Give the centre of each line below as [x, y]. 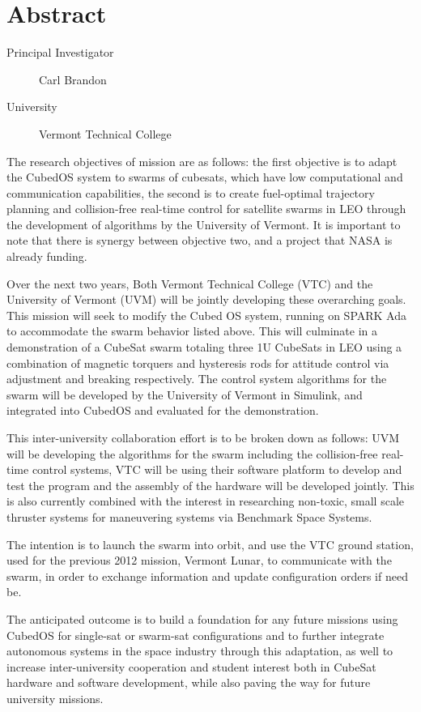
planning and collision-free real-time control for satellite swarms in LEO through [206, 209]
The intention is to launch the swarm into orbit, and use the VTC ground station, [210, 544]
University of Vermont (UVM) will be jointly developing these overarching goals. [206, 299]
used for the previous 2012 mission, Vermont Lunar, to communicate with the [199, 560]
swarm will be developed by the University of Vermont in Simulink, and [185, 394]
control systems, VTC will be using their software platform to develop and [217, 469]
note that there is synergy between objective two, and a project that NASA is [200, 240]
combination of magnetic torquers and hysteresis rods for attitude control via [198, 362]
